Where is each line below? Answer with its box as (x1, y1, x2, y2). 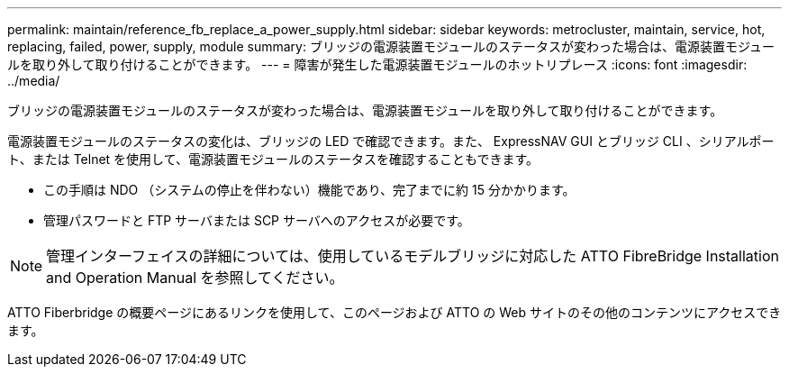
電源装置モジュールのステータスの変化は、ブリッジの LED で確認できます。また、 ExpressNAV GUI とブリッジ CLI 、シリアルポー (7, 133, 775, 149)
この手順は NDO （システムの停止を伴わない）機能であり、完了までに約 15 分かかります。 (43, 182, 576, 197)
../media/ (7, 73, 60, 88)
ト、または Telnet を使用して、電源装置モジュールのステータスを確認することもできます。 (7, 151, 540, 167)
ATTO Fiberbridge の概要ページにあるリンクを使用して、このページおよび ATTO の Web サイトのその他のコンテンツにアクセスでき (7, 305, 782, 320)
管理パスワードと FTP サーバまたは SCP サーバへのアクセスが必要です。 (43, 213, 470, 228)
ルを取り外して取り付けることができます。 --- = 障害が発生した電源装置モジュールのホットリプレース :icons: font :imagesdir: (7, 57, 748, 72)
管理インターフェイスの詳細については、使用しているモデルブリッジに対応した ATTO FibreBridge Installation (46, 247, 779, 265)
